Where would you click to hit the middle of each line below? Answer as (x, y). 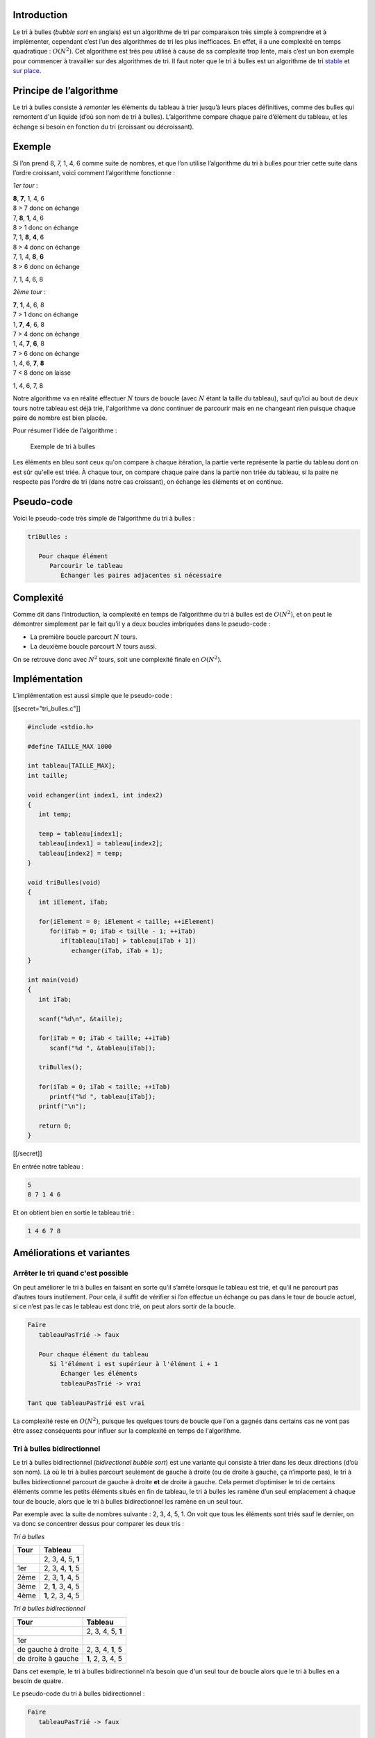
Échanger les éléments (99, 1374)
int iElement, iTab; (74, 902)
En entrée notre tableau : (48, 1166)
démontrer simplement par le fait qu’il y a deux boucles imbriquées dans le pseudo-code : (142, 624)
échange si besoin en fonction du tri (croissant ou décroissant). (103, 127)
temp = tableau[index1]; (81, 834)
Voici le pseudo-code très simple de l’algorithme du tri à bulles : (104, 518)
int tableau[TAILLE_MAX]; (72, 766)
